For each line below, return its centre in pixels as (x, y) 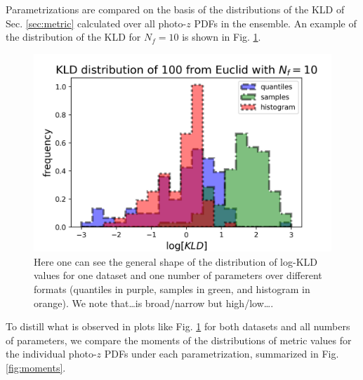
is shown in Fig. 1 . (222, 37)
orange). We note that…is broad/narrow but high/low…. (154, 303)
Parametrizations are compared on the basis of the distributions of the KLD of (175, 9)
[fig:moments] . (36, 367)
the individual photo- (51, 354)
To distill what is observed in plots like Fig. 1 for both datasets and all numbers (178, 326)
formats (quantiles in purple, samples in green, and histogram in (172, 289)
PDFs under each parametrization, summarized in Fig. (222, 354)
